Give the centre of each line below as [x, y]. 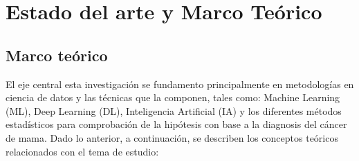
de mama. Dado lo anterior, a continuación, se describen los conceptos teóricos [172, 137]
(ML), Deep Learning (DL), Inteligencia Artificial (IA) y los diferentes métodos [174, 110]
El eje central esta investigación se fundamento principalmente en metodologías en [180, 84]
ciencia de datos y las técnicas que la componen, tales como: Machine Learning [173, 97]
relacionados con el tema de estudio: [82, 151]
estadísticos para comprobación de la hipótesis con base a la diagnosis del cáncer [176, 124]
